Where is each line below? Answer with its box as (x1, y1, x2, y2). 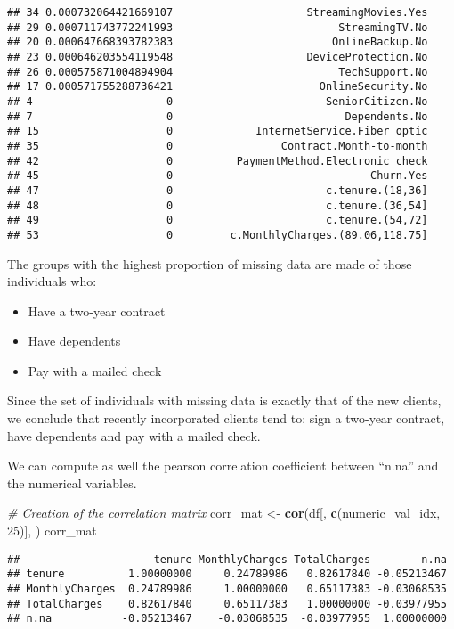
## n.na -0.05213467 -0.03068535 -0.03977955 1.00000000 (7, 612, 447, 625)
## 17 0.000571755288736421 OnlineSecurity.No (7, 80, 428, 94)
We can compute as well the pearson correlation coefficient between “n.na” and (7, 456, 439, 475)
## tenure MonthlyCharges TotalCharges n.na (7, 552, 447, 566)
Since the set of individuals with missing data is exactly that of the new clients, (7, 391, 442, 410)
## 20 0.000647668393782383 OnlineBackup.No (7, 36, 428, 49)
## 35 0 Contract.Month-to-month (7, 139, 428, 152)
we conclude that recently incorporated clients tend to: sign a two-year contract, (7, 409, 445, 428)
